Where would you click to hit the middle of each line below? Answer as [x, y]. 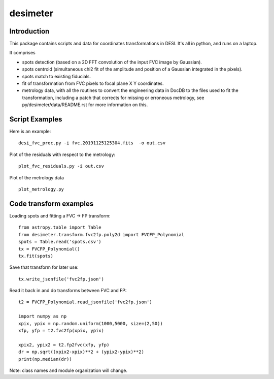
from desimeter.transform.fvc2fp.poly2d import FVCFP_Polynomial [101, 234]
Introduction [29, 31]
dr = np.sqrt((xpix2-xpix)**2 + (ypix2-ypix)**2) [81, 352]
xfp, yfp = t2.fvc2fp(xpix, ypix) [61, 331]
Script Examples [36, 119]
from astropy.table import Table [60, 228]
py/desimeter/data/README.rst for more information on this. [85, 105]
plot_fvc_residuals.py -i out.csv [61, 166]
